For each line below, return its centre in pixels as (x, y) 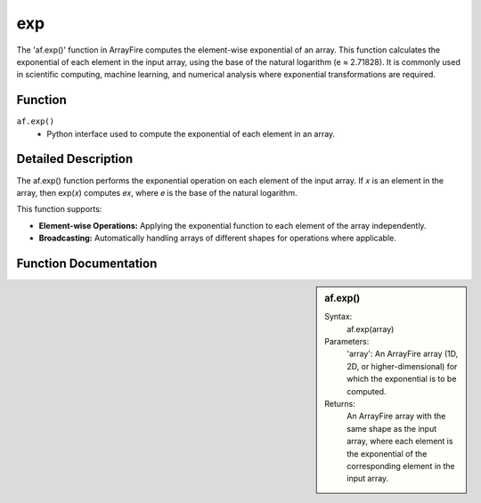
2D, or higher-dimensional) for (402, 366)
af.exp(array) (371, 329)
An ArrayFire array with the (396, 416)
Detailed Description (75, 159)
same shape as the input (392, 428)
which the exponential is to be (402, 379)
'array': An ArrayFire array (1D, (403, 354)
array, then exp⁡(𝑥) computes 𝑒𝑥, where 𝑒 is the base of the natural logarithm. (157, 192)
